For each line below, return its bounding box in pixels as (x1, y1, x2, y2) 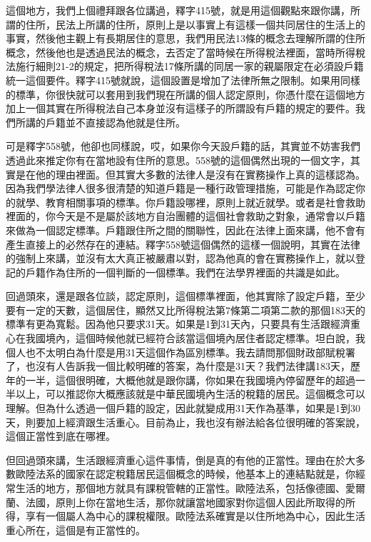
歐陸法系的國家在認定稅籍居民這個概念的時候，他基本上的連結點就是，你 (15, 466, 355, 481)
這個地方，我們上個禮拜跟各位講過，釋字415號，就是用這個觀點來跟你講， (6, 3, 350, 17)
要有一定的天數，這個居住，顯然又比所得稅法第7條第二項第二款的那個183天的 (6, 302, 365, 317)
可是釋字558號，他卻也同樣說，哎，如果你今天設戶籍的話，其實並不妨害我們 (6, 139, 360, 154)
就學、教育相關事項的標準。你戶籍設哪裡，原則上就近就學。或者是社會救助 (15, 194, 365, 209)
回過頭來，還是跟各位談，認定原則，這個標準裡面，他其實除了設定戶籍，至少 (6, 288, 365, 303)
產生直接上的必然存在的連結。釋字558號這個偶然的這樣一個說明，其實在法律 (6, 236, 360, 251)
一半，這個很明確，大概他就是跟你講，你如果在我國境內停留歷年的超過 (25, 372, 355, 387)
